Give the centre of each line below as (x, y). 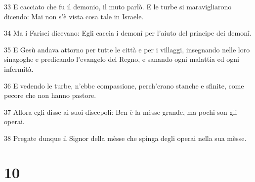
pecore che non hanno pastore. (50, 95)
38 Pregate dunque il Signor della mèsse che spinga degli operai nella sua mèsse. (125, 138)
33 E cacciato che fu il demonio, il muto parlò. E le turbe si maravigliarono (118, 6)
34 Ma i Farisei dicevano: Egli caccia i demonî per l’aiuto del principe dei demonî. (128, 33)
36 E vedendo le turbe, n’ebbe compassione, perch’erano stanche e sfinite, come (124, 85)
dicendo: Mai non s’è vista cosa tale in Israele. (74, 16)
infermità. (19, 68)
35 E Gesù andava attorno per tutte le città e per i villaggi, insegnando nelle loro (127, 49)
